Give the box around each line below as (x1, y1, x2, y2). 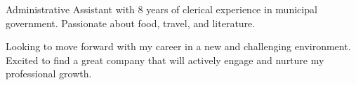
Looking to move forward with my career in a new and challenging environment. (6, 39, 351, 54)
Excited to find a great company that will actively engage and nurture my (6, 52, 324, 67)
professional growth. (6, 66, 92, 81)
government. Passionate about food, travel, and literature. (6, 15, 256, 30)
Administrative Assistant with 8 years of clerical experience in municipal (6, 2, 317, 16)
